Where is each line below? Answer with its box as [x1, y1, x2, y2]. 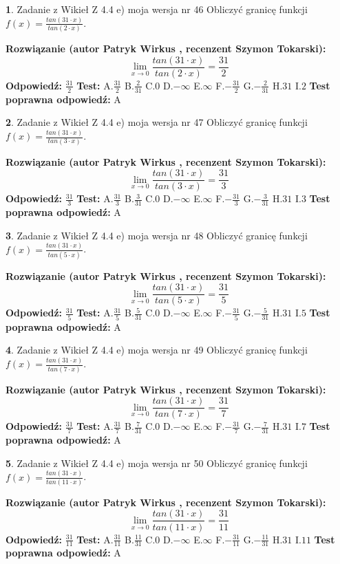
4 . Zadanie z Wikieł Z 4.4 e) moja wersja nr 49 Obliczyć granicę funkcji [6, 343, 308, 357]
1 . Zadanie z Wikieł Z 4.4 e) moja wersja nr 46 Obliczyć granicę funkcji [6, 2, 308, 16]
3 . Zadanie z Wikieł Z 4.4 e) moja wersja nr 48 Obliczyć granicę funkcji [6, 228, 308, 242]
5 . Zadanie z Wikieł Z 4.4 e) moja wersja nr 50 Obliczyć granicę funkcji [6, 455, 308, 470]
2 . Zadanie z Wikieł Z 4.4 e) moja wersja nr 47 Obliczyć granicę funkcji [6, 115, 308, 129]
